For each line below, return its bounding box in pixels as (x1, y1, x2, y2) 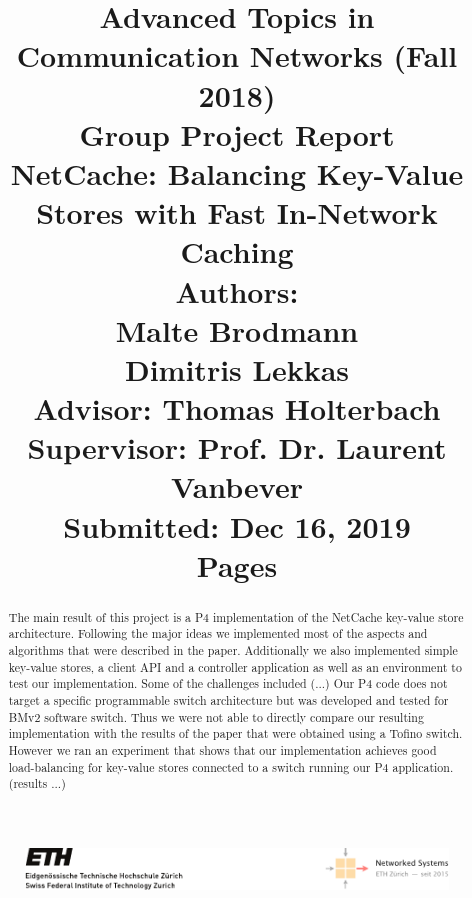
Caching (180, 231, 294, 272)
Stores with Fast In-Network (36, 192, 438, 233)
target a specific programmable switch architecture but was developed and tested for (8, 692, 449, 709)
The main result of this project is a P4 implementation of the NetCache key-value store (8, 608, 464, 625)
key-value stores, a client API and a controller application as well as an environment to (8, 658, 462, 675)
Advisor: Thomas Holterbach (33, 388, 441, 429)
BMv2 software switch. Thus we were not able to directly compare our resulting (8, 708, 424, 725)
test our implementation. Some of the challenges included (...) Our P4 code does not (8, 675, 448, 692)
